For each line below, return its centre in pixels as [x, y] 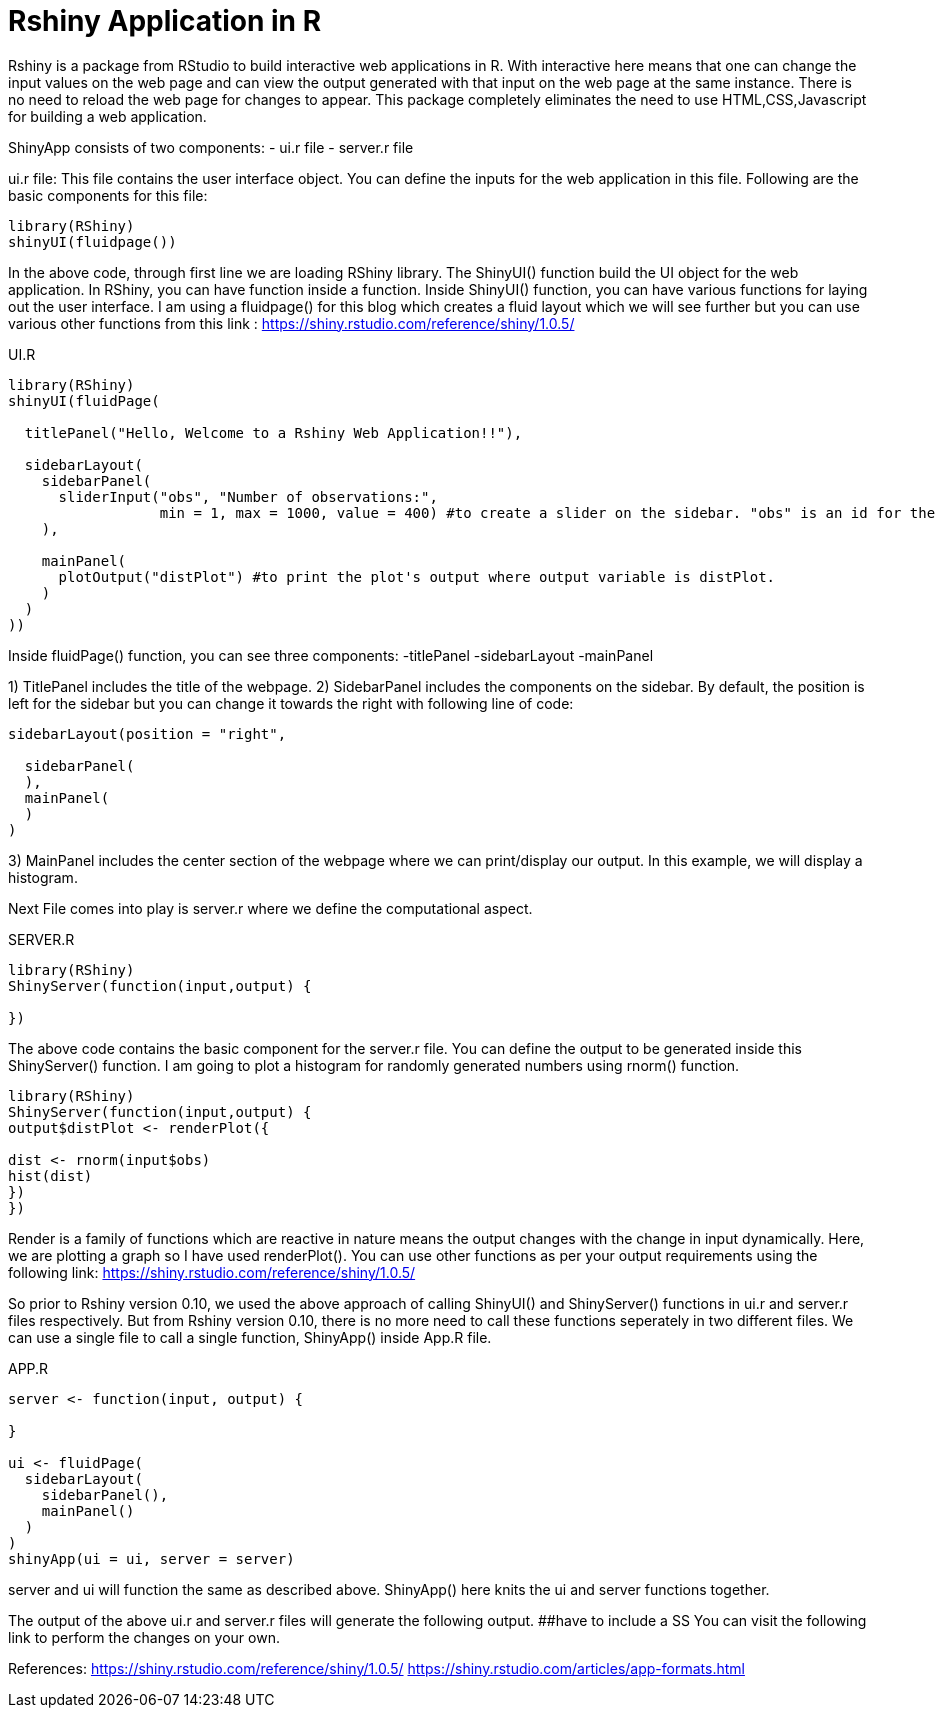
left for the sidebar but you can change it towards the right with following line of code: [291, 703]
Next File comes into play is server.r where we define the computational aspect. [270, 908]
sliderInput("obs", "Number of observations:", [248, 496]
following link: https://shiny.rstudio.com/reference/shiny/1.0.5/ [212, 1272]
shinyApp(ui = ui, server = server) [151, 1558]
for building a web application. [107, 116]
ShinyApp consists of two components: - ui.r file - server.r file [211, 147]
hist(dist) [50, 1175]
